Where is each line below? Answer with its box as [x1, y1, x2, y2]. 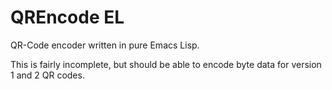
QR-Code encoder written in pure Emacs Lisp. [10, 39, 200, 51]
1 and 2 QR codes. [10, 69, 85, 81]
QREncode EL [10, 6, 125, 29]
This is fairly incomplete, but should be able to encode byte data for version [10, 58, 322, 70]
